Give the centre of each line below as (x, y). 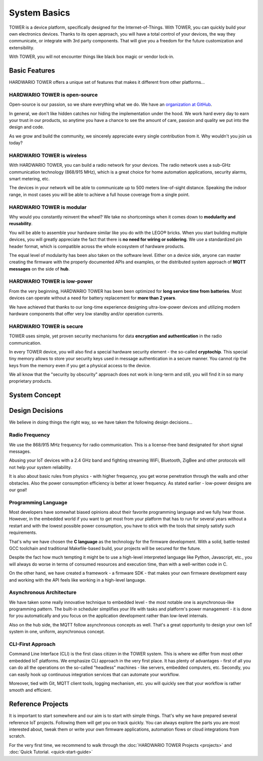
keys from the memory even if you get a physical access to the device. (80, 365)
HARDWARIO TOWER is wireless (48, 155)
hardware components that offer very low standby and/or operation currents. (86, 314)
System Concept (35, 395)
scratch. (17, 736)
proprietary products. (30, 381)
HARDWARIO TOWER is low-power (51, 281)
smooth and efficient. (30, 690)
